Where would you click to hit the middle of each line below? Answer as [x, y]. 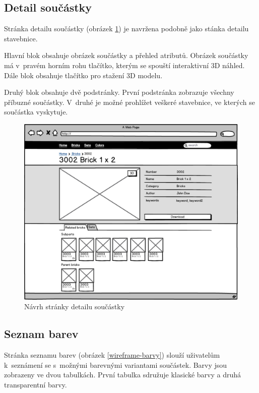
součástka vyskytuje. [36, 112]
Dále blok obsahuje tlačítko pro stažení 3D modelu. [83, 75]
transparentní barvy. [36, 384]
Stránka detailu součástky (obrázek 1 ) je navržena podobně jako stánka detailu [126, 29]
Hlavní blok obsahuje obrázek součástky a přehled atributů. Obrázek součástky [126, 55]
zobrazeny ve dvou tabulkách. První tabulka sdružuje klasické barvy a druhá [122, 375]
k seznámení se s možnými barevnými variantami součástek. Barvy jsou [116, 364]
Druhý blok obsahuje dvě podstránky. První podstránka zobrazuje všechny [119, 92]
